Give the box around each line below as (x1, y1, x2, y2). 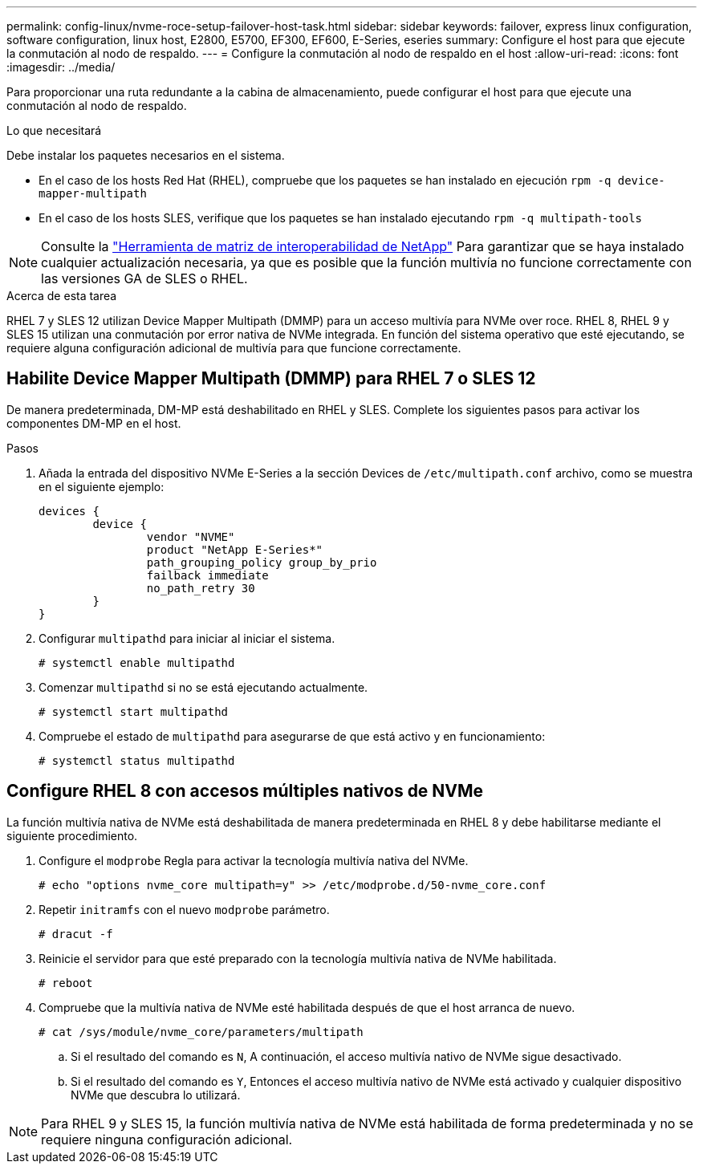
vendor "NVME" (146, 530, 235, 543)
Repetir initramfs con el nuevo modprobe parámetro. (39, 902, 330, 916)
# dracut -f (39, 927, 113, 940)
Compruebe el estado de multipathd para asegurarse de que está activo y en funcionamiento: (39, 729, 546, 743)
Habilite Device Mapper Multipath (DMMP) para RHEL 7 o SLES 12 (6, 368, 536, 389)
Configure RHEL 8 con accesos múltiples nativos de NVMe (6, 781, 484, 802)
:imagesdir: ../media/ (6, 60, 116, 74)
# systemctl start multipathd (39, 705, 229, 718)
